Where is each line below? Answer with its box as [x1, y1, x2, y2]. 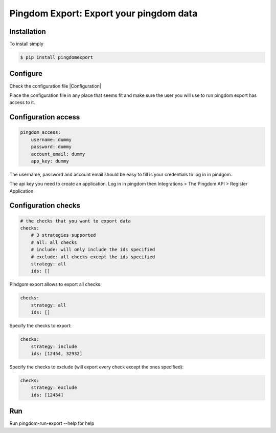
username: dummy [31, 136, 72, 142]
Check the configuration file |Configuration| [9, 83, 102, 89]
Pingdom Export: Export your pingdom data [9, 8, 198, 19]
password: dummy [31, 144, 72, 150]
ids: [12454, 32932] [31, 350, 83, 356]
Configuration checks [9, 201, 81, 210]
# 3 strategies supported [31, 232, 96, 238]
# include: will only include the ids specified [31, 246, 155, 253]
